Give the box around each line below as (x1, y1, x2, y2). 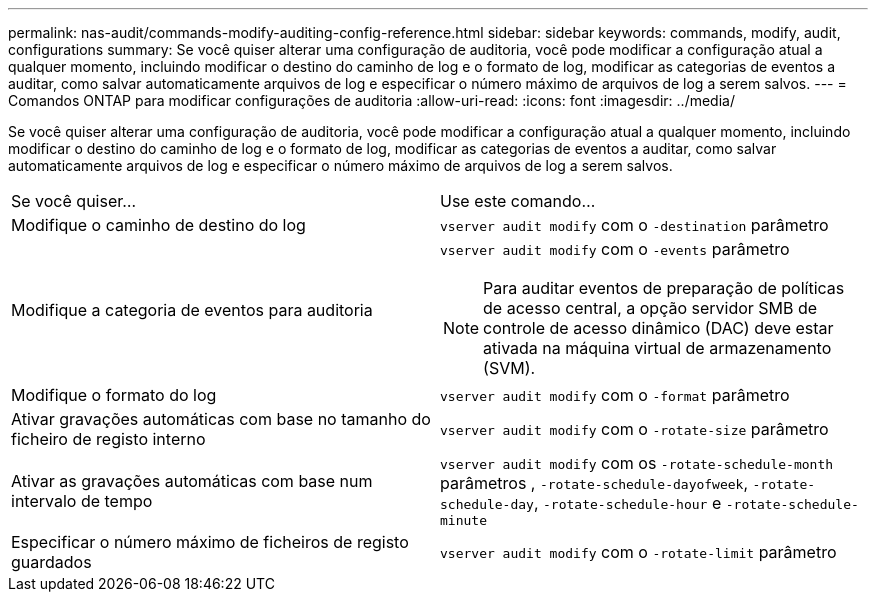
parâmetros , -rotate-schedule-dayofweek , (440, 473, 749, 493)
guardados (11, 552, 92, 572)
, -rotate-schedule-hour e (533, 493, 722, 513)
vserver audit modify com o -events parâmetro (440, 239, 790, 259)
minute (440, 513, 487, 528)
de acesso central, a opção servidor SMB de (483, 298, 818, 318)
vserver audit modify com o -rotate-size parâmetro (440, 419, 829, 439)
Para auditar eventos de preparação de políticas (483, 278, 845, 298)
